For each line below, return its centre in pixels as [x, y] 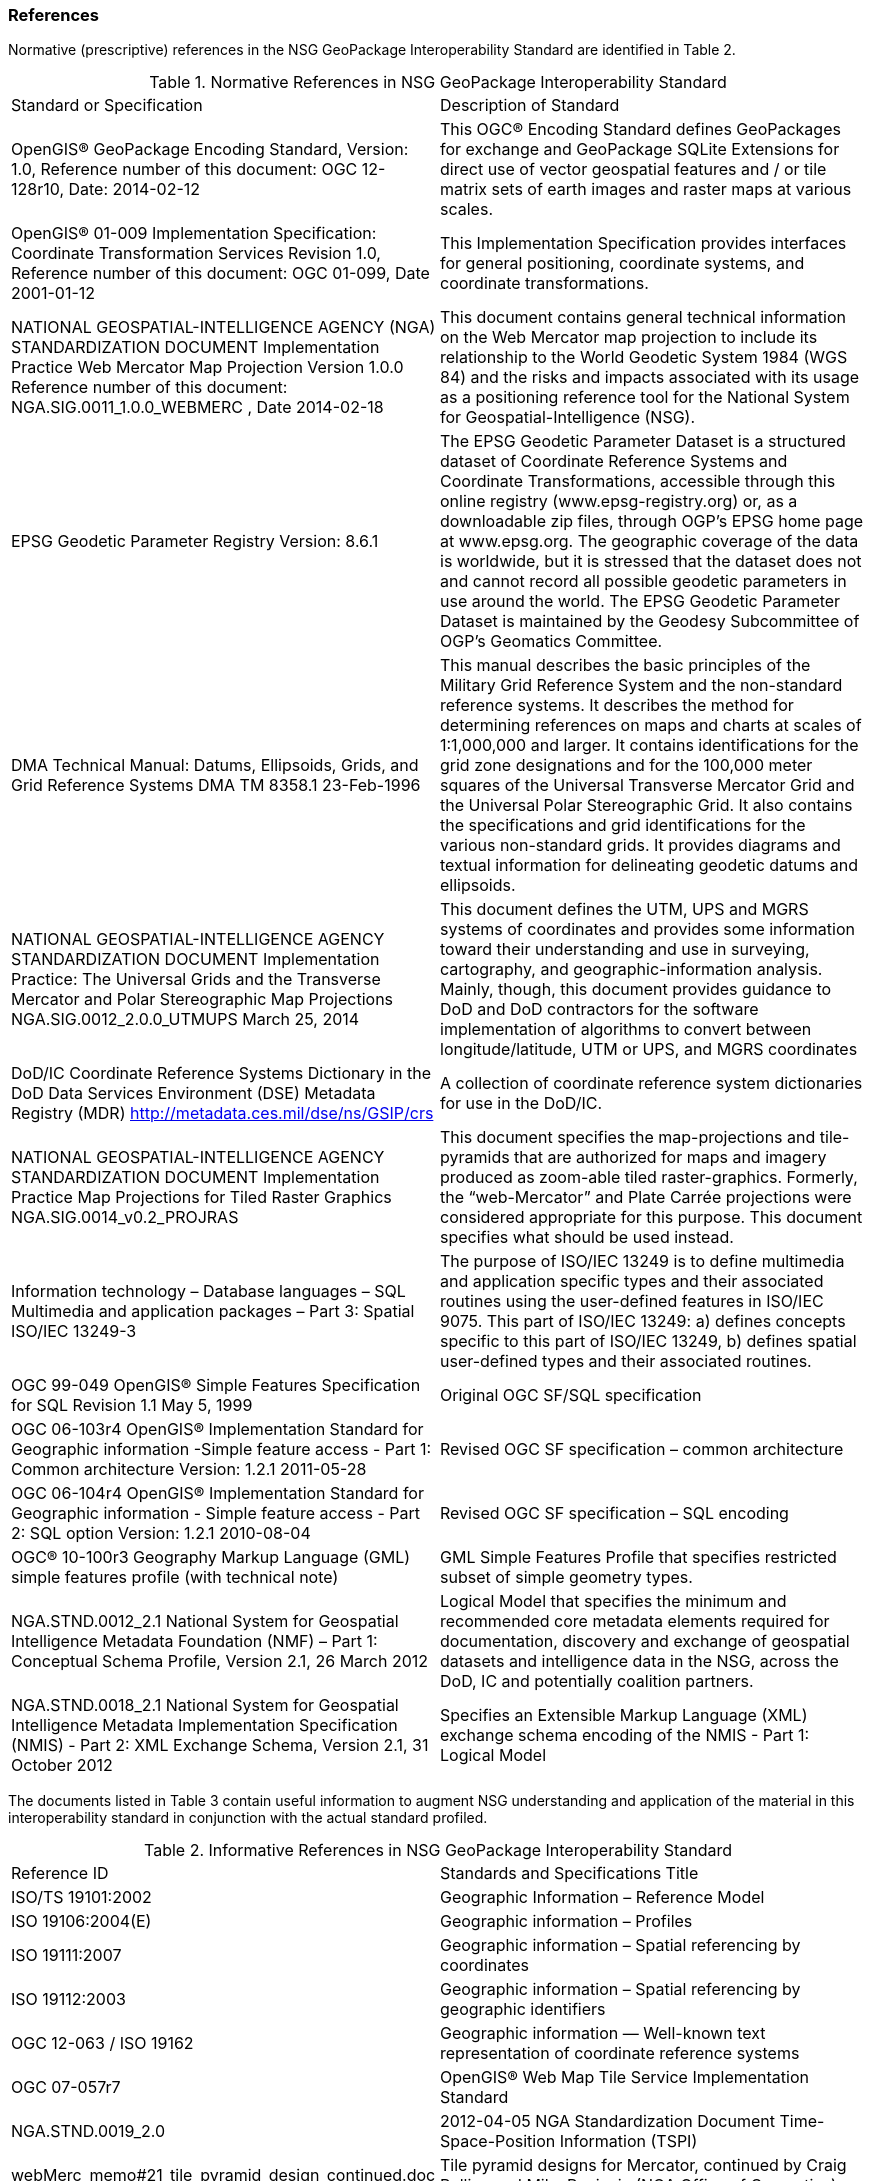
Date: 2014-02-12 [134, 189]
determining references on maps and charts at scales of [651, 725]
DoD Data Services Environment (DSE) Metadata [193, 1093]
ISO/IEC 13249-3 [74, 1331]
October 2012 [62, 1765]
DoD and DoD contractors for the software [599, 1009]
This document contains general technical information [643, 317]
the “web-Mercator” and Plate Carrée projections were [646, 1197]
